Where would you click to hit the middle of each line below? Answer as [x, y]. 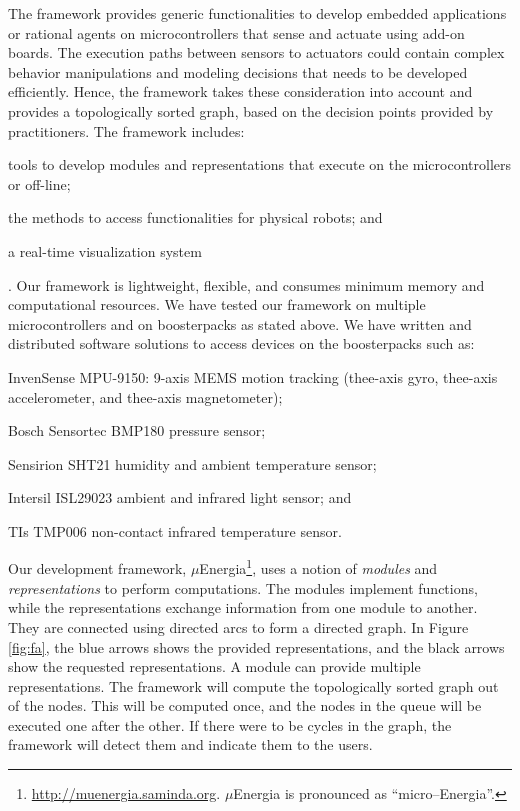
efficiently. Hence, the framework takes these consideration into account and [240, 91]
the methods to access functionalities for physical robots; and [195, 217]
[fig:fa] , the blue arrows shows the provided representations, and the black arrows [256, 646]
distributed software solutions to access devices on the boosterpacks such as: [241, 343]
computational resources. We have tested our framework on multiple [217, 304]
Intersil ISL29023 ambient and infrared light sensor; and [180, 497]
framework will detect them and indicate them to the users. [190, 744]
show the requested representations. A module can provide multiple [214, 666]
